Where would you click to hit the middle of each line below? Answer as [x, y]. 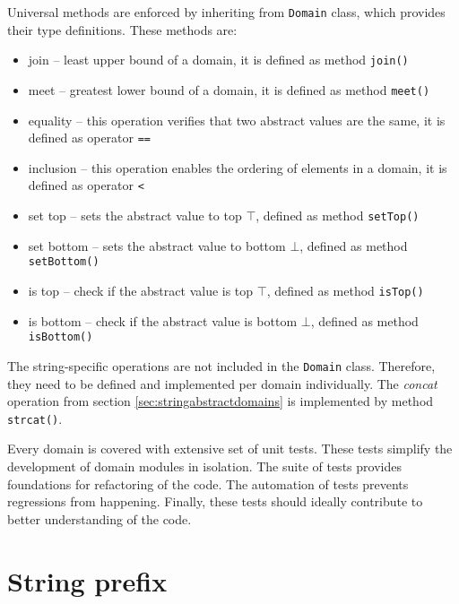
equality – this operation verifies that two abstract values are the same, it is [237, 120]
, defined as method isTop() [345, 290]
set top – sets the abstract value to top [135, 216]
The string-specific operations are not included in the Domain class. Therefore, [221, 365]
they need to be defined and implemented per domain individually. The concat [222, 383]
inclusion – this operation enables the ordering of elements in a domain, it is [238, 167]
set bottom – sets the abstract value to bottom [157, 245]
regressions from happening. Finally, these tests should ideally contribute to [215, 501]
